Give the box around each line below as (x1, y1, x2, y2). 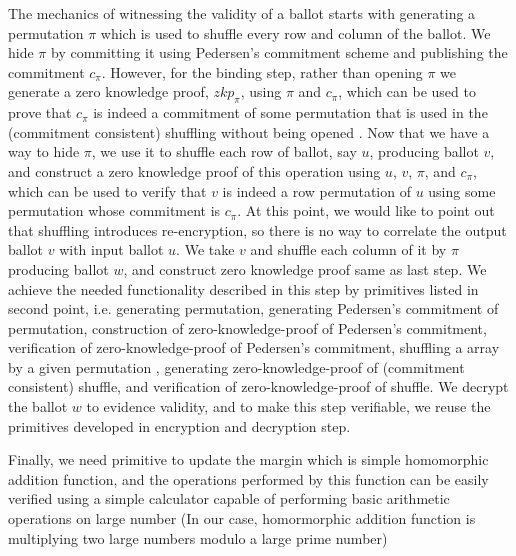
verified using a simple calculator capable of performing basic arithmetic (8, 488, 450, 509)
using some (428, 180, 496, 201)
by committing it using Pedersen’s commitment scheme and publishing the (50, 42, 508, 63)
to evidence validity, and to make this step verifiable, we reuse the (86, 396, 491, 417)
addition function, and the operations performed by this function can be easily (8, 468, 489, 489)
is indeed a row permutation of (222, 180, 411, 201)
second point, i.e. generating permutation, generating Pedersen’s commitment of (8, 298, 499, 319)
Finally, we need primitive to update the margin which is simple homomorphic (8, 449, 489, 470)
